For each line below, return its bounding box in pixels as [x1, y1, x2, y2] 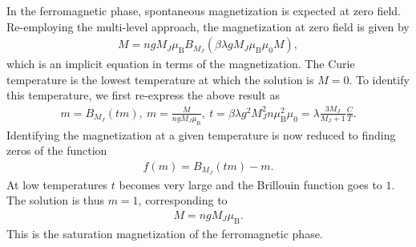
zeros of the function [6, 142, 107, 159]
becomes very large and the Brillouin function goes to [119, 176, 382, 192]
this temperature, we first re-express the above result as [6, 87, 280, 103]
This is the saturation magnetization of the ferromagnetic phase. [6, 225, 323, 241]
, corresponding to [138, 192, 228, 209]
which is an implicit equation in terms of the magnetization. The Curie [6, 55, 355, 72]
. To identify [349, 71, 410, 87]
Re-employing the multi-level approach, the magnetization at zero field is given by [6, 18, 410, 34]
